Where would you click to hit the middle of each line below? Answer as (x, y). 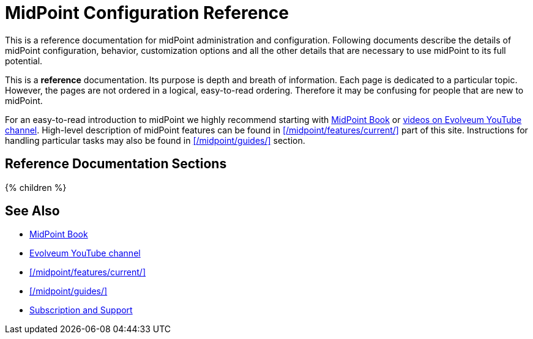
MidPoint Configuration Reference (147, 13)
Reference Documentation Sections (116, 164)
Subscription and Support (81, 310)
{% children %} (36, 187)
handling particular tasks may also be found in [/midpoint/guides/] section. (155, 140)
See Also (32, 211)
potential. (24, 61)
